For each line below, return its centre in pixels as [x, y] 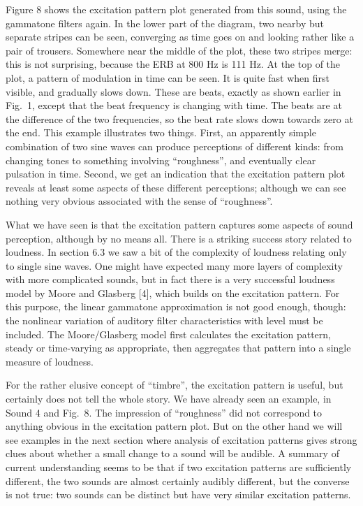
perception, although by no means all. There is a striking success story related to [179, 238]
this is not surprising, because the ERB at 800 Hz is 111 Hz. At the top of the [173, 64]
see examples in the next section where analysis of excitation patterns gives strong [181, 439]
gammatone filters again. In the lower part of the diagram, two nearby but [165, 23]
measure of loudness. [50, 361]
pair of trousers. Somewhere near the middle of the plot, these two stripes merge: [179, 50]
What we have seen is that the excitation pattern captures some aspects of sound [179, 224]
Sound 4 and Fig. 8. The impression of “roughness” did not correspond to [164, 412]
